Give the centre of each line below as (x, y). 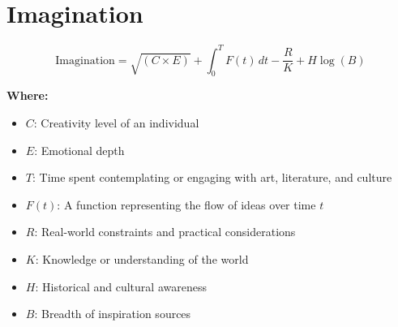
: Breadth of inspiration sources (113, 314)
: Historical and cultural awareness (121, 286)
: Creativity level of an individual (116, 123)
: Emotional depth (79, 150)
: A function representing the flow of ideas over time (186, 204)
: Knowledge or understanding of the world (142, 258)
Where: (28, 95)
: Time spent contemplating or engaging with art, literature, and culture (212, 177)
